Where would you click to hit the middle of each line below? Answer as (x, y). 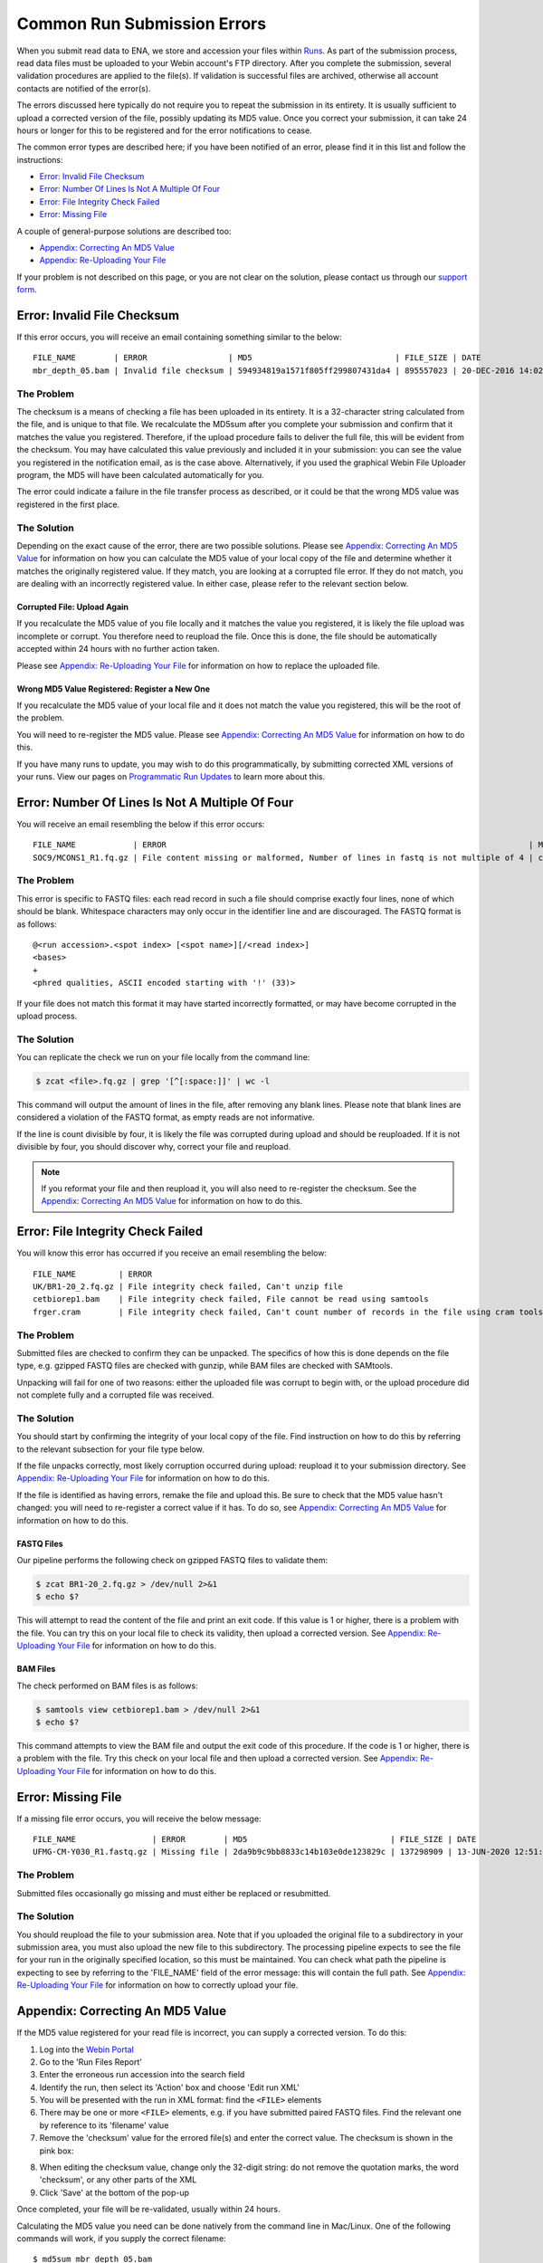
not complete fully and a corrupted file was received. (115, 1395)
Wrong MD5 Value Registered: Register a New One (114, 689)
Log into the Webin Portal (87, 2049)
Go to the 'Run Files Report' (90, 2062)
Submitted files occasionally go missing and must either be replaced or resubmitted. (174, 1893)
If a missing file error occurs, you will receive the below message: (139, 1819)
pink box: (57, 2151)
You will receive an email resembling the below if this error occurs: (141, 824)
